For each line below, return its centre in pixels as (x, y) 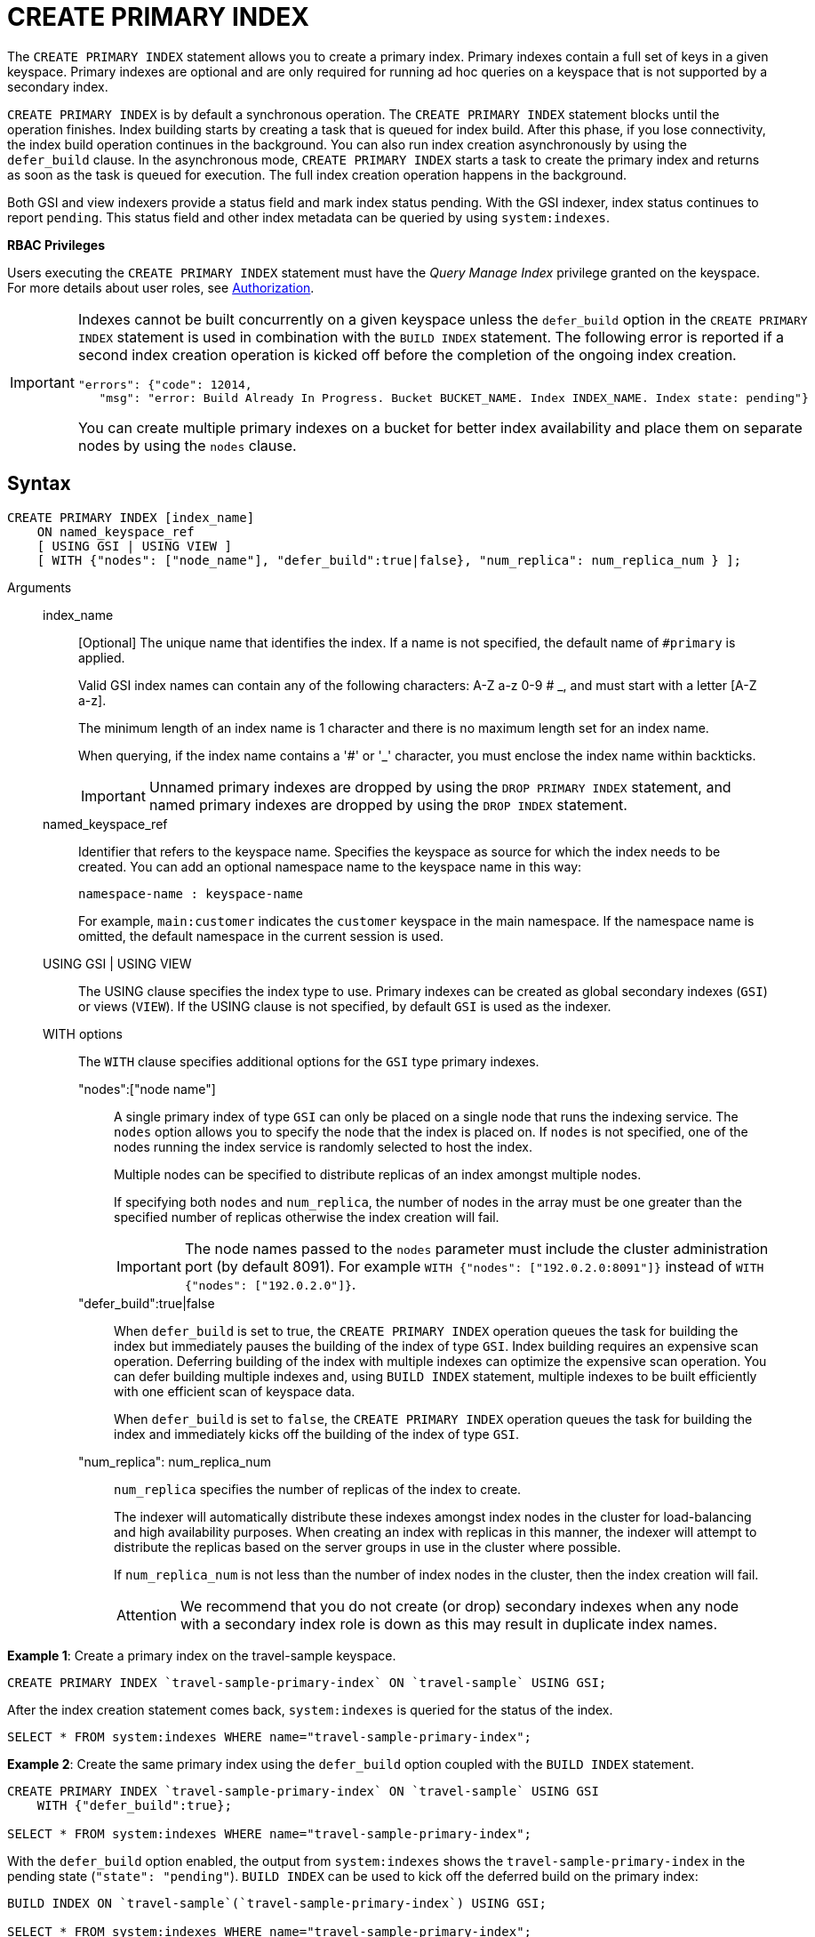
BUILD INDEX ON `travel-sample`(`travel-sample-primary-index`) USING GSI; (277, 1903)
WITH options (83, 1033)
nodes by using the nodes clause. (187, 445)
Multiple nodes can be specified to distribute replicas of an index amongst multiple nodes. (378, 1174)
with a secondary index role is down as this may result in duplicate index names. (449, 1624)
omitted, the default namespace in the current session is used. (261, 936)
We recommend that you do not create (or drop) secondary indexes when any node (459, 1606)
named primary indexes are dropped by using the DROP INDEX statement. (388, 804)
